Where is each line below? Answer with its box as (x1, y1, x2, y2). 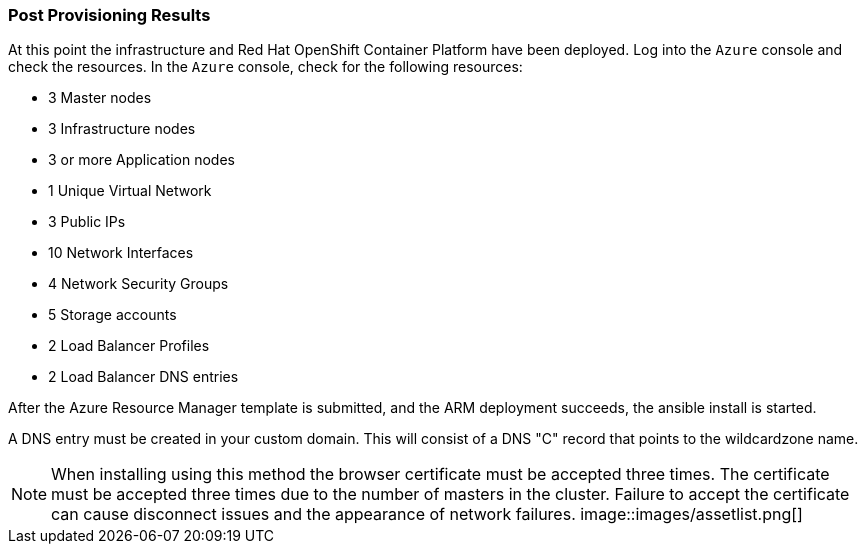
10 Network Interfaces (48, 244, 194, 262)
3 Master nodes (48, 89, 152, 107)
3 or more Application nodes (48, 151, 235, 169)
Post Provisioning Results (8, 5, 211, 25)
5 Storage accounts (48, 306, 177, 324)
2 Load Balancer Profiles (48, 337, 210, 355)
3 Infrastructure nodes (48, 120, 196, 138)
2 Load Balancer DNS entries (48, 368, 239, 386)
